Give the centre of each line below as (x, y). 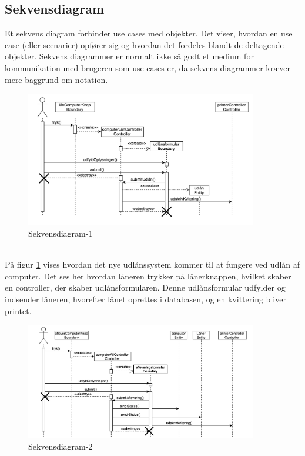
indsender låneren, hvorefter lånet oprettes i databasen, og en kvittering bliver (145, 299)
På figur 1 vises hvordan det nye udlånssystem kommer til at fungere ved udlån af (152, 264)
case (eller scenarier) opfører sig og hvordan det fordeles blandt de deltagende (144, 44)
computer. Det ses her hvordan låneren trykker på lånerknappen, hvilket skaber (148, 276)
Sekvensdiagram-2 (61, 446)
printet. (18, 310)
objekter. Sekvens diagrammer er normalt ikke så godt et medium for (129, 56)
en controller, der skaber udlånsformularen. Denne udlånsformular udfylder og (145, 287)
